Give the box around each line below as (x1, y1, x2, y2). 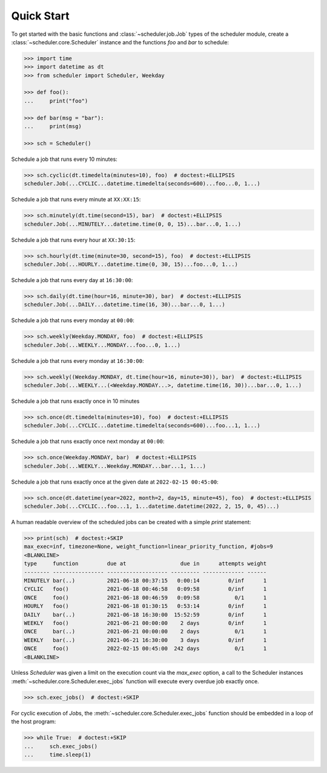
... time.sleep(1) (24, 751, 91, 758)
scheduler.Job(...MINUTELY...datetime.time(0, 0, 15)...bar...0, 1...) (24, 220, 242, 228)
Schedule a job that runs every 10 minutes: (11, 155, 117, 163)
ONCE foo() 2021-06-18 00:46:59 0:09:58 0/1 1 (24, 594, 267, 601)
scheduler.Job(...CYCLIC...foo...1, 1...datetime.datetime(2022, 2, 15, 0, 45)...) (24, 503, 280, 510)
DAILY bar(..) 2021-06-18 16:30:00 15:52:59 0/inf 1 (24, 611, 267, 618)
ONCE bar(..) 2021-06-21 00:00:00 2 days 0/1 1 (24, 628, 267, 635)
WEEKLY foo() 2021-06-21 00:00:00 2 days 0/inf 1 (24, 619, 267, 626)
